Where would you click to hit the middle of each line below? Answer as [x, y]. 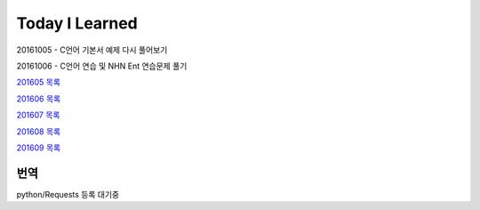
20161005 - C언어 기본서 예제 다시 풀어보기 [92, 50]
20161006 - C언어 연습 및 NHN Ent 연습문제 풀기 [102, 66]
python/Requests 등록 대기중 [68, 194]
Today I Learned [77, 23]
